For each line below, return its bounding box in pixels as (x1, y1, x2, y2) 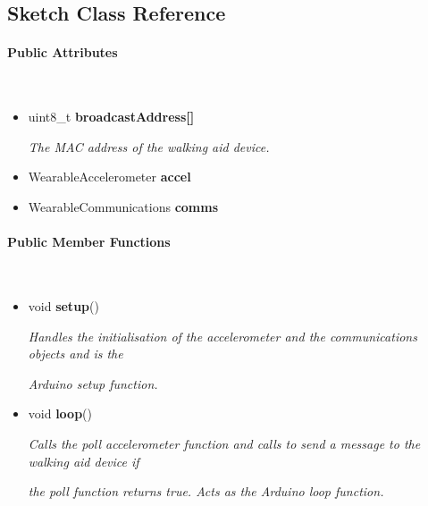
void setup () (28, 296, 99, 315)
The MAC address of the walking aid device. (28, 137, 270, 156)
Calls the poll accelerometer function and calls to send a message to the (28, 434, 421, 452)
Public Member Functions (7, 232, 171, 251)
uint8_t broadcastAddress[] (28, 107, 195, 126)
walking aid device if (28, 451, 139, 470)
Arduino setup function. (28, 374, 158, 392)
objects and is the (28, 344, 123, 363)
